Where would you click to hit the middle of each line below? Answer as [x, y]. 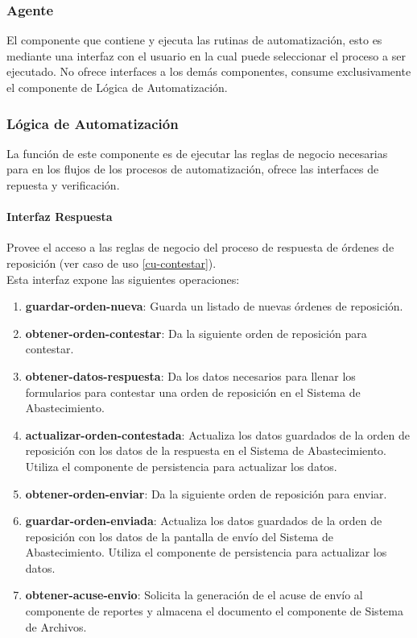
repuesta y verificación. [63, 185]
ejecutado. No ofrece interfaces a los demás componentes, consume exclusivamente [209, 71]
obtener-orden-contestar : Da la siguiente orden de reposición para [196, 333]
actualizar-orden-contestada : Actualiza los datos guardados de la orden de [218, 434]
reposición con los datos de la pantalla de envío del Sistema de [180, 536]
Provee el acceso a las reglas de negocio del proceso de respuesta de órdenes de [200, 247]
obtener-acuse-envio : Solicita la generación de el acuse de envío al [194, 595]
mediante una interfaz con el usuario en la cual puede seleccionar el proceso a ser [206, 55]
